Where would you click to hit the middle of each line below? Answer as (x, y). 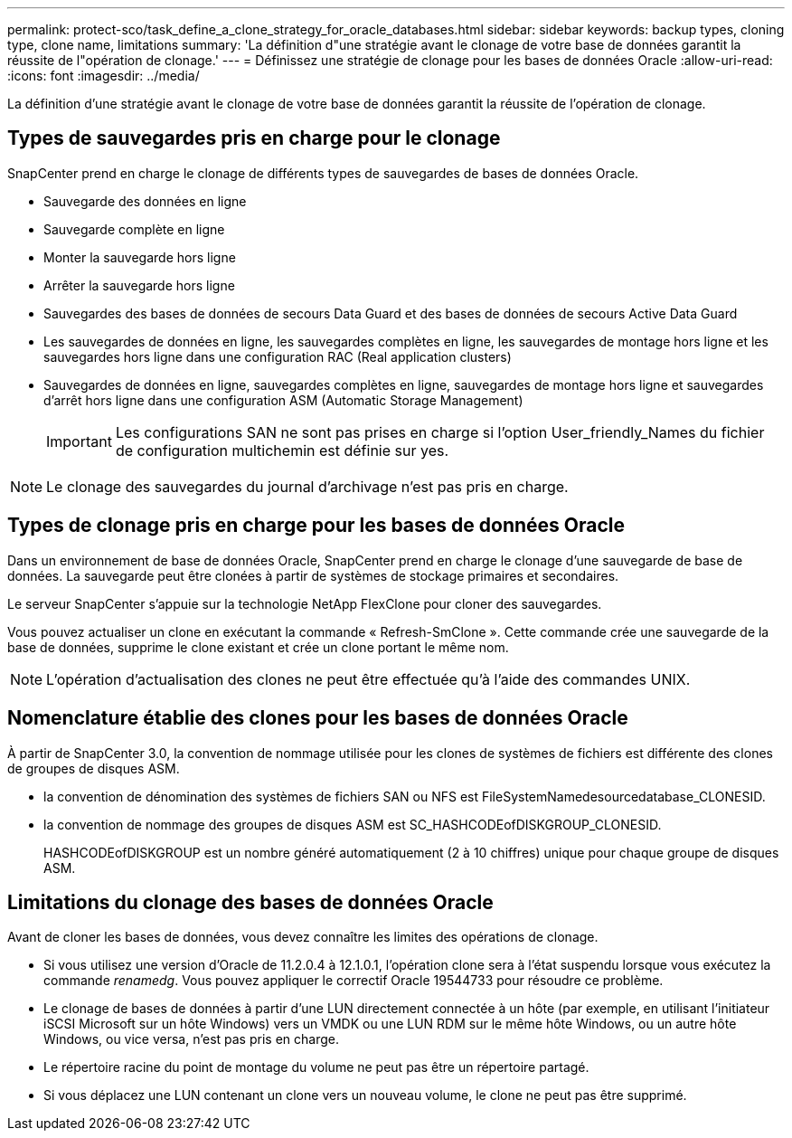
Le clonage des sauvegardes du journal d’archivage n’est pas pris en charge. (307, 486)
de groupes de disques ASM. (94, 768)
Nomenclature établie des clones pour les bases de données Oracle (318, 718)
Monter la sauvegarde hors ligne (140, 257)
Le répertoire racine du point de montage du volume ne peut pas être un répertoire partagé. (316, 1067)
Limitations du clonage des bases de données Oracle (250, 902)
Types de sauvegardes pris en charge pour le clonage (254, 138)
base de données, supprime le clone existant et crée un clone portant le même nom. (258, 647)
